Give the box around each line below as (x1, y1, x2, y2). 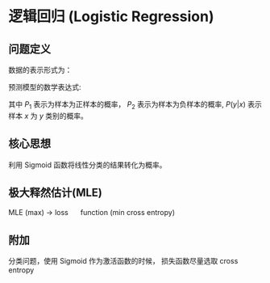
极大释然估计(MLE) (8, 186, 103, 199)
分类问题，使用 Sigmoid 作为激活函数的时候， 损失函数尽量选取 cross (8, 256, 239, 266)
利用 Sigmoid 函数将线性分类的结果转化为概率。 (8, 159, 167, 170)
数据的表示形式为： (8, 65, 73, 74)
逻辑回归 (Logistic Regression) (8, 7, 215, 26)
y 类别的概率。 (39, 111, 89, 120)
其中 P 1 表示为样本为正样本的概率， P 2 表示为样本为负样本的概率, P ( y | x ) (8, 99, 246, 111)
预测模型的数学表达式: (8, 82, 82, 91)
